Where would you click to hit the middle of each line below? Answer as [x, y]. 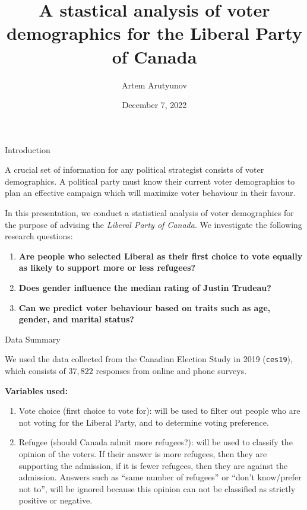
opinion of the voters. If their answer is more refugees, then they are [143, 454]
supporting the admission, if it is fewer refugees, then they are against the [153, 465]
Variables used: [37, 390]
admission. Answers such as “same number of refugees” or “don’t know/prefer [160, 477]
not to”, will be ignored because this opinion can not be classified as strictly [157, 488]
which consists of [35, 371]
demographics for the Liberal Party [154, 33]
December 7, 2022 [154, 105]
